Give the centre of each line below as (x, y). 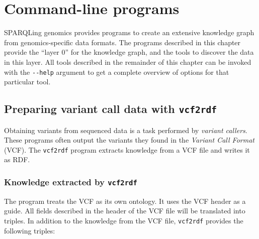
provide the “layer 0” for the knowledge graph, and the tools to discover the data (129, 52)
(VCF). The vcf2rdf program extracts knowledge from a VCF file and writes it (127, 149)
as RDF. (17, 159)
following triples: (30, 230)
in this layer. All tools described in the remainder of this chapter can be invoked (128, 62)
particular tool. (27, 82)
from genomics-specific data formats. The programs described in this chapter (122, 42)
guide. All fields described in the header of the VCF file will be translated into (125, 211)
